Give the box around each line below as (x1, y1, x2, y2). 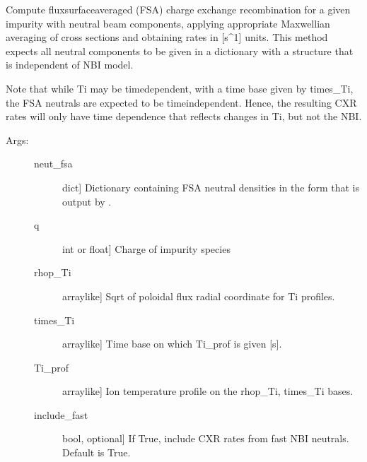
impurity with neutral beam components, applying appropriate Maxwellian (6, 16, 330, 30)
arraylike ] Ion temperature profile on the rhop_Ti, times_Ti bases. (62, 384, 354, 398)
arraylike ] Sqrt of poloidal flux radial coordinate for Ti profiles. (62, 288, 335, 303)
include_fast (34, 407, 88, 422)
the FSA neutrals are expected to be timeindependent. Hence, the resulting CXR (6, 95, 357, 109)
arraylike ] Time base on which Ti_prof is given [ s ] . (62, 336, 282, 351)
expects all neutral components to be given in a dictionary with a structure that (6, 43, 354, 58)
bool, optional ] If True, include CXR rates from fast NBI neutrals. (62, 431, 349, 446)
